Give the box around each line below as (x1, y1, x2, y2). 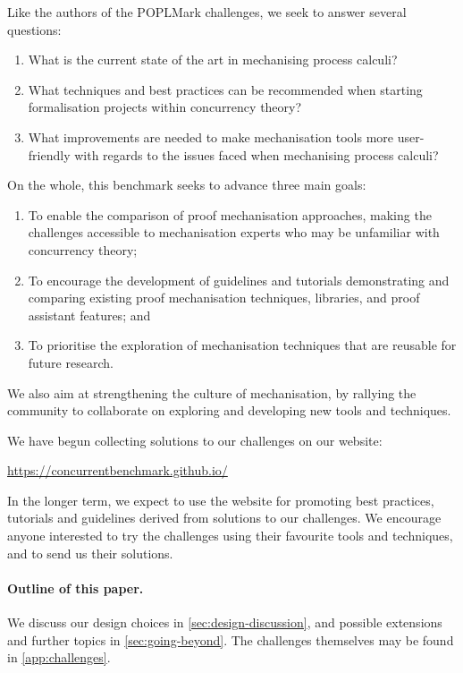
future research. (28, 353, 114, 371)
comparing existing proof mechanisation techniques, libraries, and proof (28, 288, 420, 307)
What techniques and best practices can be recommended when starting (28, 80, 423, 98)
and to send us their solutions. (7, 543, 173, 562)
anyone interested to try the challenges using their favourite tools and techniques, (7, 526, 453, 545)
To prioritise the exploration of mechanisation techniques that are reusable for (28, 336, 457, 354)
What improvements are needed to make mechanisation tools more (28, 127, 394, 146)
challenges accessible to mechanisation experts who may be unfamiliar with (28, 223, 440, 242)
